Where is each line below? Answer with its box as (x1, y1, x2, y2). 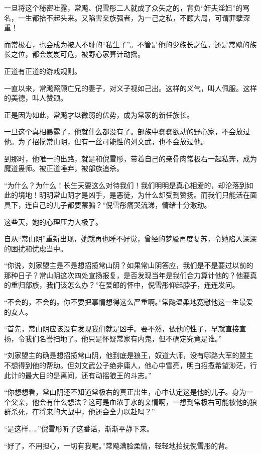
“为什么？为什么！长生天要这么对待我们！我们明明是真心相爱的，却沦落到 (4, 179, 246, 190)
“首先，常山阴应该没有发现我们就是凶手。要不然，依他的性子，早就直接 (4, 323, 239, 334)
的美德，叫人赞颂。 (4, 93, 67, 103)
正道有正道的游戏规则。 (4, 65, 81, 76)
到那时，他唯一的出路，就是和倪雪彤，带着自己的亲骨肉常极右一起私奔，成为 (4, 153, 257, 163)
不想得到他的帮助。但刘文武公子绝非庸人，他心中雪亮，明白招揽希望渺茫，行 (4, 360, 257, 371)
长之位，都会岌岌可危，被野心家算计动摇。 (4, 49, 145, 59)
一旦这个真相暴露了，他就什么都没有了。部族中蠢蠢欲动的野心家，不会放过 (4, 126, 250, 137)
